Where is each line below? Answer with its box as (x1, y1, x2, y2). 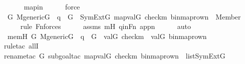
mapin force (24, 1, 80, 11)
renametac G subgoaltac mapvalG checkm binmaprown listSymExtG (4, 50, 225, 60)
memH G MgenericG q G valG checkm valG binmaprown (7, 30, 207, 41)
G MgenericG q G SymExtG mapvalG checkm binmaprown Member (7, 11, 241, 21)
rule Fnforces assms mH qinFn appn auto (20, 21, 191, 31)
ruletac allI (4, 40, 39, 51)
